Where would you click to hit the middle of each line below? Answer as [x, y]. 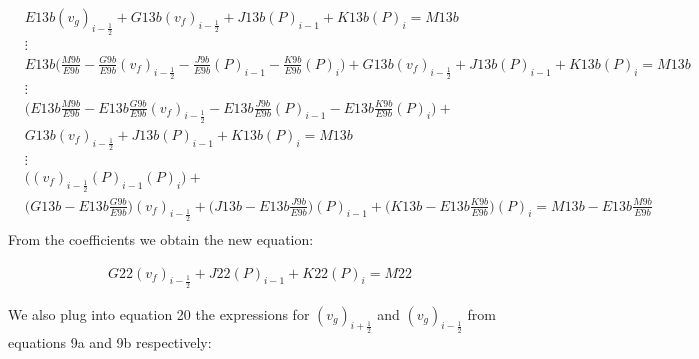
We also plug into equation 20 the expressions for [159, 313]
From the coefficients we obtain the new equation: [161, 238]
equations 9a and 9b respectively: [110, 341]
